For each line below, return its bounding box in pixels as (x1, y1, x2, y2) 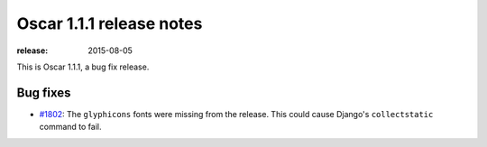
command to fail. (39, 122, 102, 133)
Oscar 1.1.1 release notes (16, 14, 203, 33)
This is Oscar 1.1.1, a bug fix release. (16, 61, 150, 72)
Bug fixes (16, 85, 71, 100)
